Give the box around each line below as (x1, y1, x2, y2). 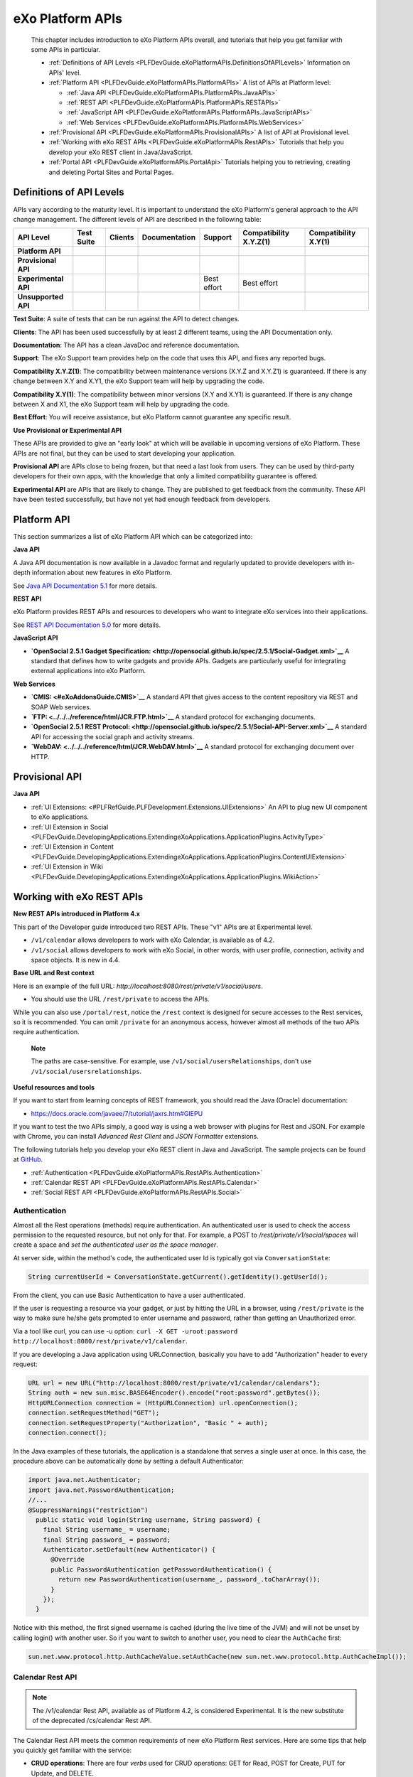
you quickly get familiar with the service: (13, 1746, 132, 1754)
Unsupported (17, 292, 64, 302)
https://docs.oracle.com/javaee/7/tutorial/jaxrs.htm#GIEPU (31, 1109, 203, 1117)
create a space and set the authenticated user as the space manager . (13, 1240, 218, 1249)
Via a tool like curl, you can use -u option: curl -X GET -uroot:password (13, 1326, 238, 1336)
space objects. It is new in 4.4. (31, 956, 120, 964)
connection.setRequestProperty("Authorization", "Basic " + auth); (28, 1419, 269, 1427)
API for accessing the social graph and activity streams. (31, 732, 195, 741)
